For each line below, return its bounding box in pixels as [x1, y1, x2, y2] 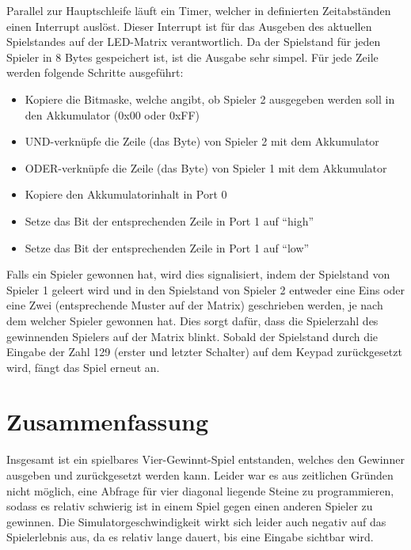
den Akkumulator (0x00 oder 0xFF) [25, 106, 200, 123]
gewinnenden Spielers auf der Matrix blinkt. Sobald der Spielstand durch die [6, 328, 379, 344]
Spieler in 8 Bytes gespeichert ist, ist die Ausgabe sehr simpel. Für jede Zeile [6, 48, 379, 65]
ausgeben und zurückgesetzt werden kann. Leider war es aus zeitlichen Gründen [6, 467, 394, 483]
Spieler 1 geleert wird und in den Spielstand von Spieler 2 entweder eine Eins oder [6, 281, 405, 298]
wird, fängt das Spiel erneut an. [6, 358, 160, 375]
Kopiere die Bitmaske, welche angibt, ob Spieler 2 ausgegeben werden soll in [25, 90, 395, 107]
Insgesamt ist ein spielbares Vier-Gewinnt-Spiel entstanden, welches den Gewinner [6, 451, 405, 468]
